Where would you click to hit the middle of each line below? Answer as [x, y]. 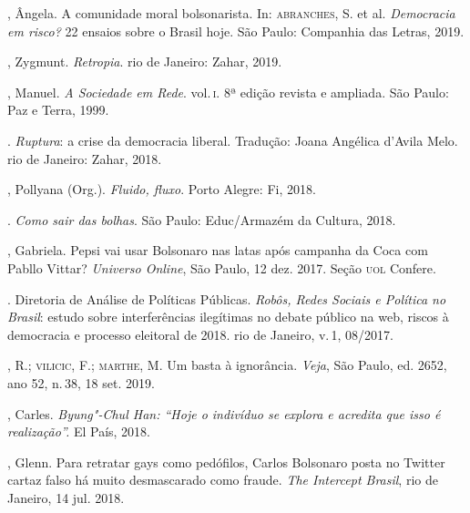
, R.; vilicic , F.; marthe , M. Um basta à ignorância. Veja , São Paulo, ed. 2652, [227, 365]
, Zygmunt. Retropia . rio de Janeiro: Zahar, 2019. [145, 62]
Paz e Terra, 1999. [58, 110]
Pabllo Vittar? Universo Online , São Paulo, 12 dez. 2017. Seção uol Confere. [222, 267]
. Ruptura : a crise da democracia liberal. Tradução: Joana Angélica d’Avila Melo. [233, 140]
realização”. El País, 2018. [79, 431]
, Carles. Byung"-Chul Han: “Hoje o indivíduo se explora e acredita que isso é [224, 413]
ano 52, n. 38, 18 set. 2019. [81, 382]
